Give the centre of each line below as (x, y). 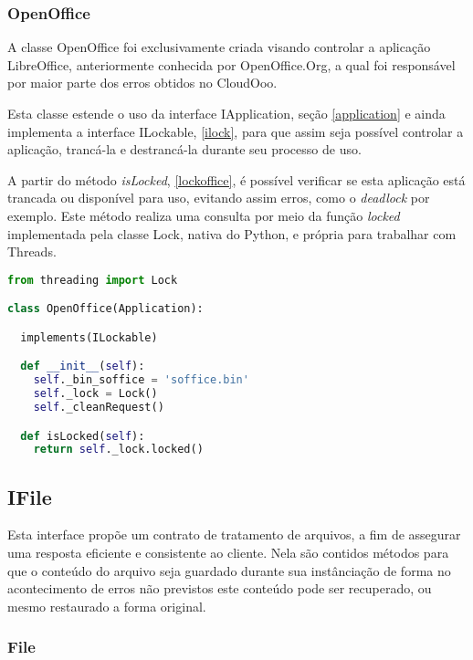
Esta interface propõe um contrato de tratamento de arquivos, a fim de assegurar (234, 534)
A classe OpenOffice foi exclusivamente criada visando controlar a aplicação (219, 47)
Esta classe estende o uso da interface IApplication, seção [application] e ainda (226, 113)
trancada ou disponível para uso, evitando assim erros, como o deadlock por (219, 198)
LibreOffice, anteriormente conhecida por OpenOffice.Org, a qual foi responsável (231, 64)
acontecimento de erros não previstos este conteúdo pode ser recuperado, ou (220, 588)
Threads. (32, 251)
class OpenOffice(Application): (105, 309)
